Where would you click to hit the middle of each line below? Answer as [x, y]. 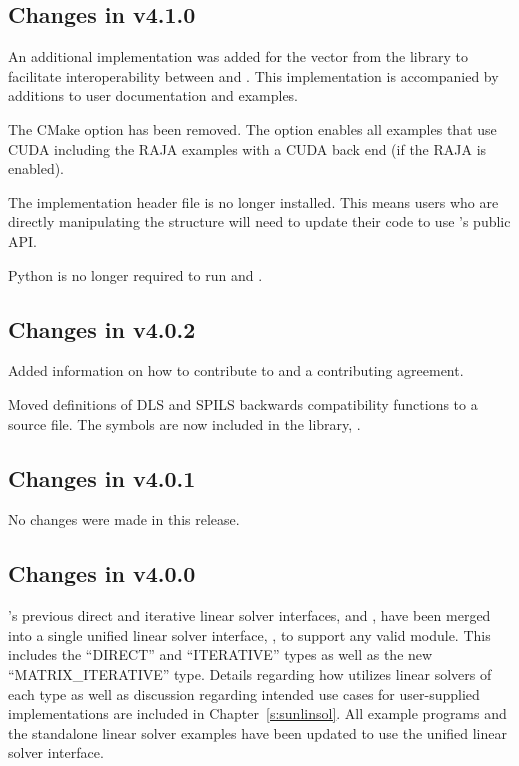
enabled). [36, 168]
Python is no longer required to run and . [135, 274]
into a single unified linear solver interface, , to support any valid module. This [249, 634]
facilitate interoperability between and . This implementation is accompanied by [253, 75]
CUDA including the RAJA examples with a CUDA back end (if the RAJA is [247, 148]
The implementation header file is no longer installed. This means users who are [253, 201]
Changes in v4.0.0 [102, 573]
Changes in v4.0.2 [102, 328]
